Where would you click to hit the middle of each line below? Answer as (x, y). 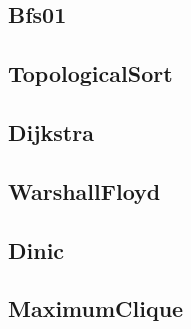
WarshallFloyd (84, 190)
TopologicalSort (90, 73)
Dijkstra (51, 131)
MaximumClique (96, 308)
